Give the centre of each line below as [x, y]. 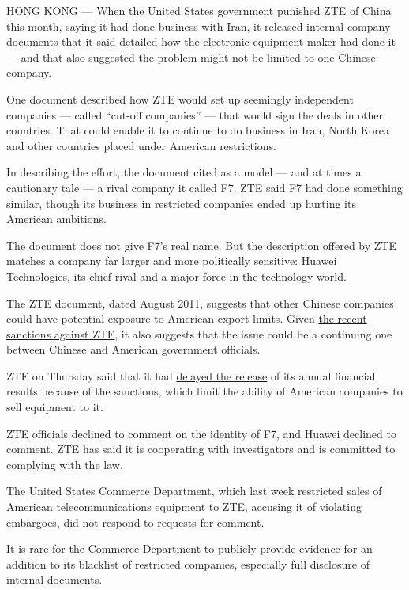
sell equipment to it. [55, 407]
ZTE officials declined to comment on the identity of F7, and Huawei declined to [201, 433]
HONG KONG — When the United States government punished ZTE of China [199, 10]
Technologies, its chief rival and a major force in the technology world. [176, 276]
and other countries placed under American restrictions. [141, 145]
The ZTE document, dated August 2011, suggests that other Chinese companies [200, 303]
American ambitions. [56, 219]
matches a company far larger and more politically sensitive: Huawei [172, 261]
